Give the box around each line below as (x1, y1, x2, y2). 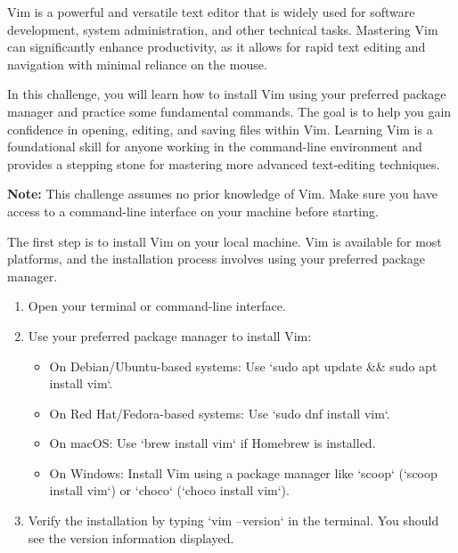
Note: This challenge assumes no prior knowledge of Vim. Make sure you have (7, 184, 438, 203)
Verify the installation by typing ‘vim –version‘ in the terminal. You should (28, 511, 439, 530)
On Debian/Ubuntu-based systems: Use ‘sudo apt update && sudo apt (49, 356, 438, 375)
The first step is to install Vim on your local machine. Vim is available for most (7, 232, 442, 250)
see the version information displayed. (28, 528, 234, 547)
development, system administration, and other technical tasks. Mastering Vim (7, 20, 438, 38)
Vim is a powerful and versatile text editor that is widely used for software (7, 3, 415, 20)
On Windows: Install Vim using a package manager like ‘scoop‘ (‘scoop (49, 463, 438, 482)
